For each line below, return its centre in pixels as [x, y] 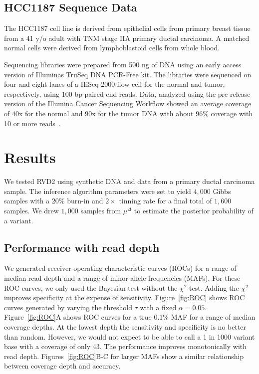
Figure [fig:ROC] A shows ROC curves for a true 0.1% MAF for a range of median [130, 317]
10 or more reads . [32, 123]
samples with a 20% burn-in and [54, 201]
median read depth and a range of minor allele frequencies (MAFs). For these [122, 278]
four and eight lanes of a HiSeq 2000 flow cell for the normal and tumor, [115, 84]
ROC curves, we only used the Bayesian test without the [91, 287]
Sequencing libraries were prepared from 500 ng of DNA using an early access [123, 64]
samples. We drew [31, 211]
